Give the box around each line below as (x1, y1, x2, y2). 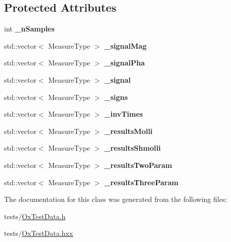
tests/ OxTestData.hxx (4, 228, 73, 238)
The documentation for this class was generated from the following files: (4, 194, 227, 204)
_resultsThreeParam (104, 177, 179, 187)
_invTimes (104, 109, 143, 119)
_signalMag (104, 40, 147, 51)
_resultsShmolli (104, 143, 161, 153)
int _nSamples (4, 23, 55, 34)
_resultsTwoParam (104, 159, 172, 170)
